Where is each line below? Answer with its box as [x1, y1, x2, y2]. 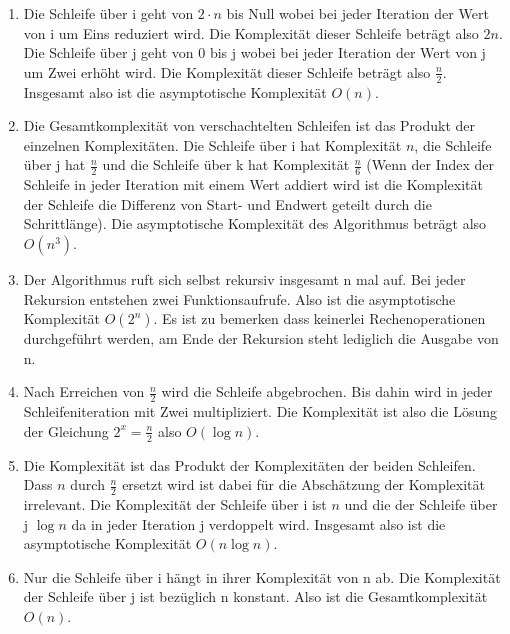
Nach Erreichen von [23, 381, 145, 402]
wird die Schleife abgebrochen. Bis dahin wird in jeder [161, 381, 493, 402]
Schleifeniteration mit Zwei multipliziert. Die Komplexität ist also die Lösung [23, 401, 497, 422]
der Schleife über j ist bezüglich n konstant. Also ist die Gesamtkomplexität [23, 586, 488, 607]
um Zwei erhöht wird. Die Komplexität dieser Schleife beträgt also [23, 61, 431, 82]
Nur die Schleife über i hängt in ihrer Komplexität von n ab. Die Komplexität [23, 566, 501, 587]
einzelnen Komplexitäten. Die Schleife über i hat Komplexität [23, 134, 402, 155]
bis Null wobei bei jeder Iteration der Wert [226, 3, 489, 23]
